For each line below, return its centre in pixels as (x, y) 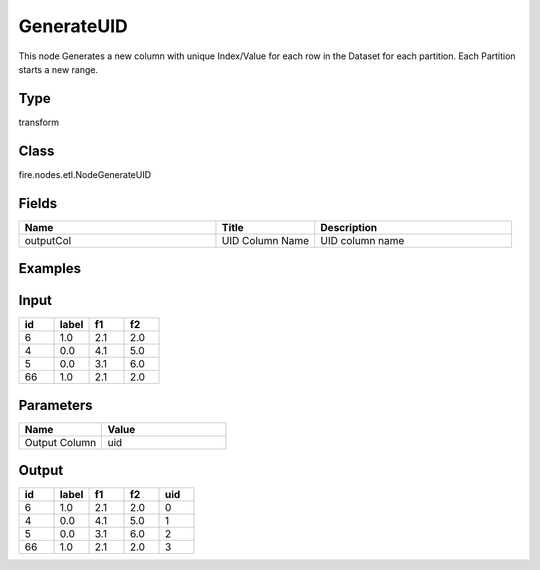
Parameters (55, 405)
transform (39, 122)
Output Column (60, 442)
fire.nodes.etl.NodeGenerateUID (85, 174)
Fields (38, 203)
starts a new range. (58, 69)
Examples (50, 268)
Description (349, 227)
